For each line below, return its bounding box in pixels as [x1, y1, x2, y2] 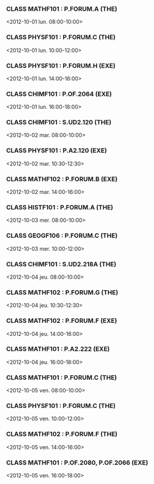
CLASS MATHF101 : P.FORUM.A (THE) [6, 5, 118, 13]
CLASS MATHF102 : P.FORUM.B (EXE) [6, 175, 118, 183]
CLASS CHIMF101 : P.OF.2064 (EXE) [6, 90, 112, 98]
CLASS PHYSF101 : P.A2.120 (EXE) [6, 146, 107, 155]
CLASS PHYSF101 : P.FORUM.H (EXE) [6, 61, 116, 70]
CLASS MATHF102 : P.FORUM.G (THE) [6, 288, 118, 296]
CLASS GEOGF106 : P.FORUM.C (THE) [6, 231, 118, 240]
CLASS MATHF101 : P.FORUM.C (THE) [6, 373, 117, 382]
